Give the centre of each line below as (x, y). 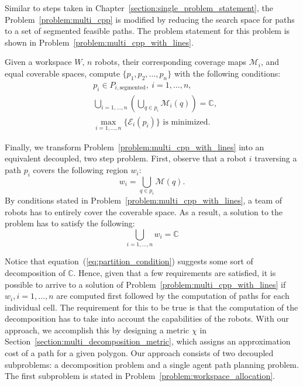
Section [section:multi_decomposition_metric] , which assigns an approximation (148, 341)
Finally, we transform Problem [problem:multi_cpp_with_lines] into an (135, 147)
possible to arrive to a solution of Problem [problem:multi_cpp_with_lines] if (145, 284)
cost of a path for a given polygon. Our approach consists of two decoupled (139, 353)
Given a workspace (38, 62)
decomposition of (35, 272)
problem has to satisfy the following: (70, 223)
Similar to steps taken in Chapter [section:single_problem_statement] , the (139, 8)
